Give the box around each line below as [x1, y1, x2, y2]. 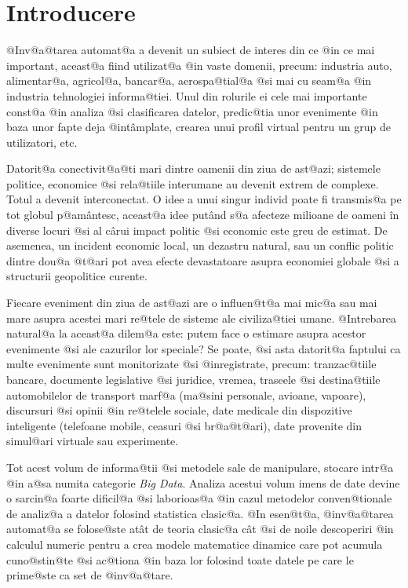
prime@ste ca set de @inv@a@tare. [6, 567, 173, 583]
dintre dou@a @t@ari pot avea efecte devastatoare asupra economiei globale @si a [6, 252, 399, 268]
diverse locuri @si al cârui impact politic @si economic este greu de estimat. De [6, 221, 388, 238]
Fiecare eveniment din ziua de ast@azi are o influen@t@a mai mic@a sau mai [6, 294, 377, 311]
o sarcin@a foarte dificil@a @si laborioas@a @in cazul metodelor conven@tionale [6, 490, 392, 506]
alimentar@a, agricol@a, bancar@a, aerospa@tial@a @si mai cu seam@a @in [6, 72, 372, 89]
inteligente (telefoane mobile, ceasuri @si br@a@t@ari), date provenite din [6, 417, 362, 433]
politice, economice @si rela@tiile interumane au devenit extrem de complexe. [6, 175, 379, 192]
